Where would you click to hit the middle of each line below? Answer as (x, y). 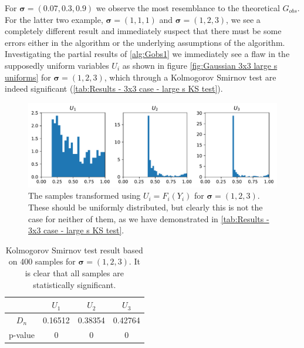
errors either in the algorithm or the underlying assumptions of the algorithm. (145, 42)
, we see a (243, 19)
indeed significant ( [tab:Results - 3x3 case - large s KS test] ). (114, 88)
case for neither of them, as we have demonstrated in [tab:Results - (149, 218)
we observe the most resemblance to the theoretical (188, 8)
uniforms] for (28, 77)
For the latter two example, (54, 19)
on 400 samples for (42, 261)
